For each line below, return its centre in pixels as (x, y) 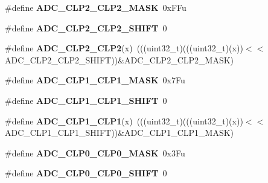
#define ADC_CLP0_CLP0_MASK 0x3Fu (95, 152)
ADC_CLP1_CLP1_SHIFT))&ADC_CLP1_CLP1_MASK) (120, 133)
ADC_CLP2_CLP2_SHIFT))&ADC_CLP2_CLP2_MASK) (120, 59)
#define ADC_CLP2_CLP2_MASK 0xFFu (96, 7)
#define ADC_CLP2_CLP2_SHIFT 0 (86, 27)
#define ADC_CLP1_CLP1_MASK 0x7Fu (95, 80)
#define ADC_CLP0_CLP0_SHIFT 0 (86, 173)
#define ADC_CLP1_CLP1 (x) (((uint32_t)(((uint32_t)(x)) (124, 120)
